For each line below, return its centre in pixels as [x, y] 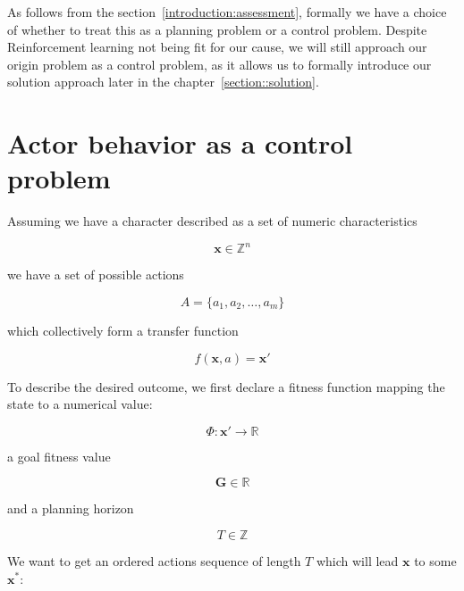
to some [435, 560]
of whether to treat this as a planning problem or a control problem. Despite [217, 29]
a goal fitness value [59, 456]
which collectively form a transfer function [123, 330]
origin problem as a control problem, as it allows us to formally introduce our [219, 64]
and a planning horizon [71, 508]
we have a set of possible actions [96, 275]
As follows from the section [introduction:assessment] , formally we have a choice [227, 12]
